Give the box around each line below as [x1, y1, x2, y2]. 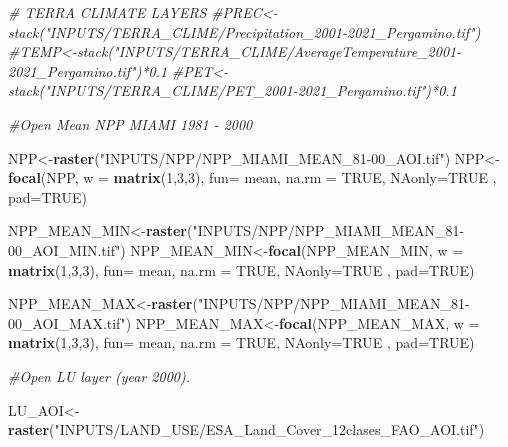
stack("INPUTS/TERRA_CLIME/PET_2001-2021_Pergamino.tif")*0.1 [8, 80, 457, 101]
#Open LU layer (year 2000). [8, 365, 191, 386]
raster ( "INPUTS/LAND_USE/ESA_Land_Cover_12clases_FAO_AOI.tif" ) [8, 419, 485, 440]
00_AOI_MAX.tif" [8, 312, 126, 333]
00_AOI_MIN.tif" [8, 239, 121, 260]
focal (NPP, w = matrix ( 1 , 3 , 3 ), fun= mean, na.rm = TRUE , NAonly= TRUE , [8, 167, 497, 188]
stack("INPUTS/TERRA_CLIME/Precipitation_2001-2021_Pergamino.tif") [8, 21, 481, 42]
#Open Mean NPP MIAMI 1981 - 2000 [8, 113, 253, 134]
